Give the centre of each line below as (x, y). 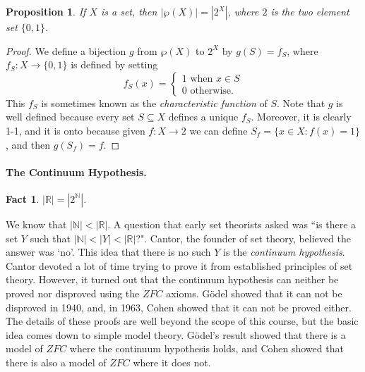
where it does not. (172, 362)
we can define (219, 130)
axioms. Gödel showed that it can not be (254, 293)
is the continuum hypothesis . (284, 252)
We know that (36, 224)
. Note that (301, 103)
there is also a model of (56, 362)
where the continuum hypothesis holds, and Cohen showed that (207, 348)
